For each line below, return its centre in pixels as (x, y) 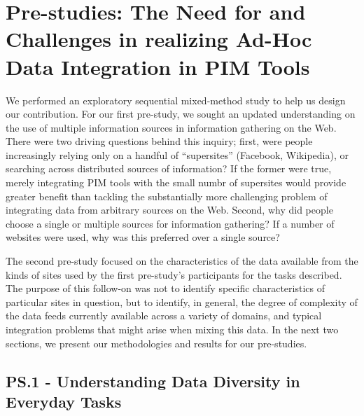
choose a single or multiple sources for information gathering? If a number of (170, 223)
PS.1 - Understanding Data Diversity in (153, 381)
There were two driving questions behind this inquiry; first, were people (159, 141)
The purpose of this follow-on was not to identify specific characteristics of (165, 288)
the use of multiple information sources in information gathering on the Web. (171, 127)
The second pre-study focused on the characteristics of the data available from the (182, 261)
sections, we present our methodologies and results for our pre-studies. (156, 343)
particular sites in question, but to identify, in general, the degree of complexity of (182, 301)
